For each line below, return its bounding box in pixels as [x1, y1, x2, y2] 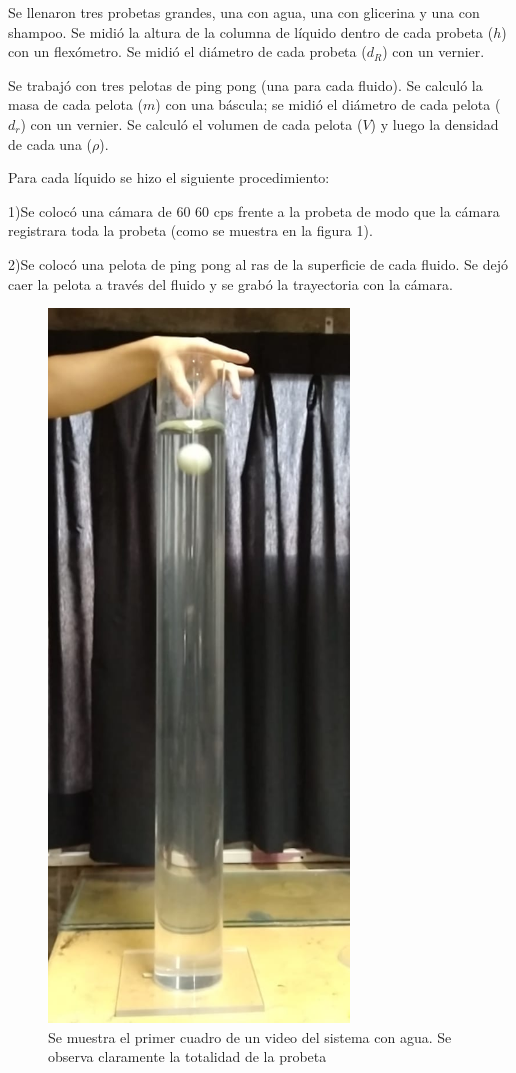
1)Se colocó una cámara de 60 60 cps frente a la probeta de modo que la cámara [8, 200, 500, 221]
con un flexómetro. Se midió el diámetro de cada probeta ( [8, 41, 367, 62]
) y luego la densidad [370, 113, 499, 134]
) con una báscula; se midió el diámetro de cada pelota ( [155, 94, 501, 115]
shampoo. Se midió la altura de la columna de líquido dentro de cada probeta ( [8, 21, 494, 42]
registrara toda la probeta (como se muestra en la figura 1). [8, 220, 373, 241]
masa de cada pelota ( [8, 94, 144, 115]
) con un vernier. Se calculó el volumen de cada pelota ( [20, 113, 363, 134]
